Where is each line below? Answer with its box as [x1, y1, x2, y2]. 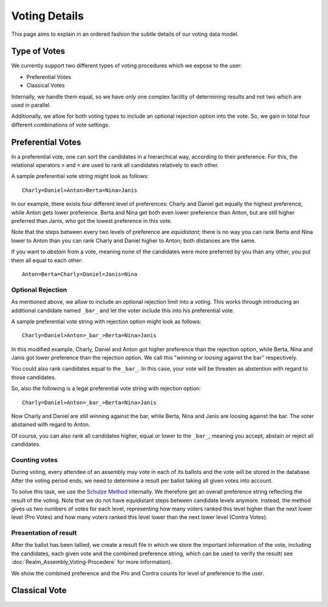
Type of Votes [11, 46, 66, 57]
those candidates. [11, 374, 56, 381]
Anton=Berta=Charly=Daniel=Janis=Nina [22, 271, 138, 278]
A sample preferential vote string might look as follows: [11, 173, 149, 180]
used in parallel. [11, 101, 52, 109]
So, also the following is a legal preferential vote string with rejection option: [11, 385, 201, 392]
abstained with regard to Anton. [11, 421, 91, 428]
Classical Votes [26, 82, 65, 89]
